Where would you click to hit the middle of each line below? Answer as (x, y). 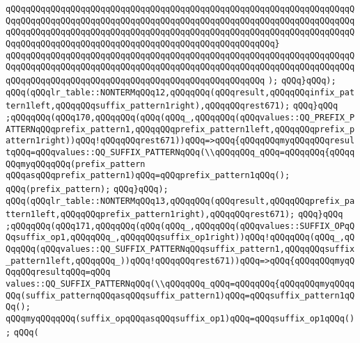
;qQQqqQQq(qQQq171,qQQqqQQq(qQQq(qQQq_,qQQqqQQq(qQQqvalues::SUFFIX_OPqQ (180, 226)
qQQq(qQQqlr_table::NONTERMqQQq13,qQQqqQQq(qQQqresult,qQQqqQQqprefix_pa (180, 201)
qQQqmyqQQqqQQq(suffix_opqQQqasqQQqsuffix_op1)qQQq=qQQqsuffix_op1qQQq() (180, 319)
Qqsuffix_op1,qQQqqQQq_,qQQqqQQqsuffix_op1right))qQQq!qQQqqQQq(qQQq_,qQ (180, 238)
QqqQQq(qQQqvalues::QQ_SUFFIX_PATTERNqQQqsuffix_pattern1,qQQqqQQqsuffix (180, 249)
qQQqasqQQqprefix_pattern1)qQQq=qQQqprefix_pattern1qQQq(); (148, 176)
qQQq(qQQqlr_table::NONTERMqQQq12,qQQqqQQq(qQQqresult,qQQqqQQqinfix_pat (180, 92)
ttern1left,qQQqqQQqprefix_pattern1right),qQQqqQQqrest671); (150, 215)
